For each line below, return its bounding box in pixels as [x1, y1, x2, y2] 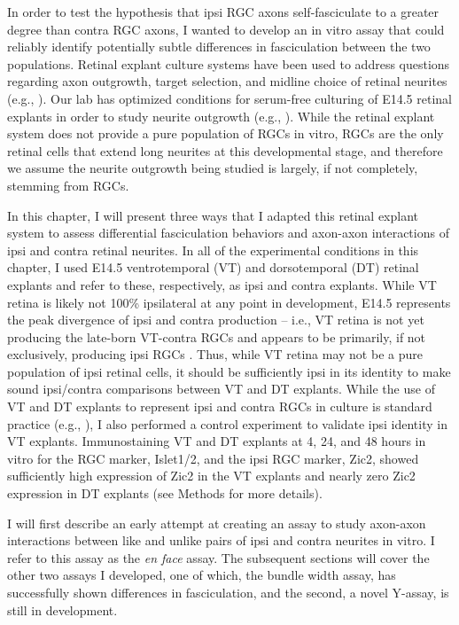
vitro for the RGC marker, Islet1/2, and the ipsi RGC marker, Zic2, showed [7, 449, 419, 467]
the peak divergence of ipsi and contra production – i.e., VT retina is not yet [7, 310, 424, 329]
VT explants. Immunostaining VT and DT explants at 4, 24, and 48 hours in [7, 432, 426, 450]
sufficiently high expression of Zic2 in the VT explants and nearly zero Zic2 [7, 466, 416, 485]
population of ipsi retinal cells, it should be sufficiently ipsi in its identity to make [7, 362, 451, 380]
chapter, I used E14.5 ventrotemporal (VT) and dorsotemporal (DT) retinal [7, 258, 419, 277]
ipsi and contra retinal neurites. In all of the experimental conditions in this [7, 240, 419, 259]
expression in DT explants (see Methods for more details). [7, 484, 323, 503]
